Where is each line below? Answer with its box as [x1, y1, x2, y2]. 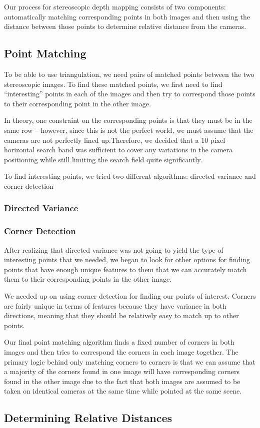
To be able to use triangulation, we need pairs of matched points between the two [4, 68, 254, 79]
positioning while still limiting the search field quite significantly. [4, 154, 202, 164]
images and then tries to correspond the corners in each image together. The [4, 346, 238, 357]
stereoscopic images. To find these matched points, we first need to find [4, 78, 222, 89]
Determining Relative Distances [4, 410, 172, 426]
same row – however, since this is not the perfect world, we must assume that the [4, 124, 253, 135]
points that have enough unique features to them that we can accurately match [4, 264, 247, 274]
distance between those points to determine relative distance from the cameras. [4, 21, 246, 31]
